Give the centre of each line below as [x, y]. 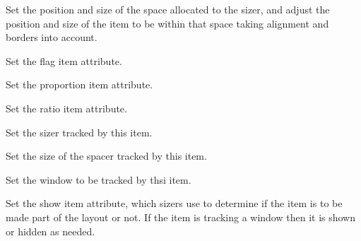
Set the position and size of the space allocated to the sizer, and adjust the [168, 9]
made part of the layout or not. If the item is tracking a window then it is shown [180, 217]
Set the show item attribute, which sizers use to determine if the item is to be [174, 203]
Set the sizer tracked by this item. [79, 132]
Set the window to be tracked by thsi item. [99, 179]
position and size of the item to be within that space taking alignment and [167, 23]
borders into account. [52, 37]
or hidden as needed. [51, 231]
